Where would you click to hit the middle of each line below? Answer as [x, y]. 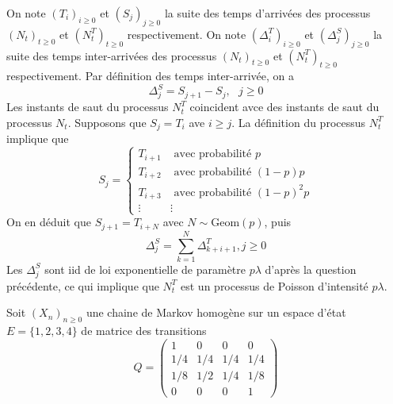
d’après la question [311, 269]
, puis [278, 222]
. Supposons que [107, 122]
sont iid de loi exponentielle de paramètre [145, 269]
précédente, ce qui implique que [83, 285]
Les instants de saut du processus [88, 107]
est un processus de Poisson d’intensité [275, 285]
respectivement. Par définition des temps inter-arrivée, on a [151, 76]
